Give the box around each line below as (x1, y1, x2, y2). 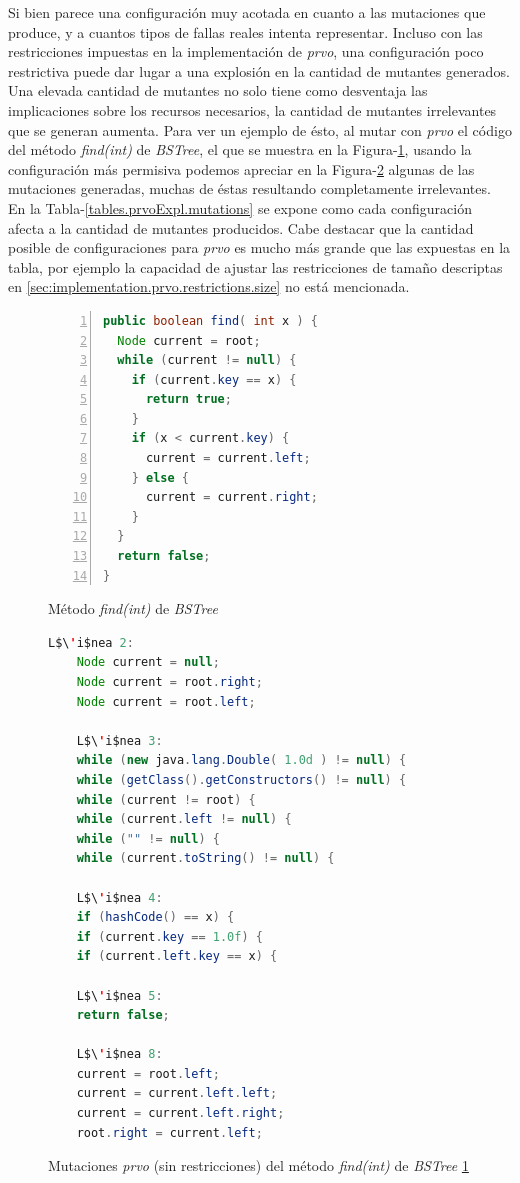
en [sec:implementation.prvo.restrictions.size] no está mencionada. (8, 276, 410, 297)
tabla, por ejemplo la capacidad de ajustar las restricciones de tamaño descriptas (8, 256, 503, 277)
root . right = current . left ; (76, 1125, 263, 1140)
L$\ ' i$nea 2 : (48, 635, 134, 650)
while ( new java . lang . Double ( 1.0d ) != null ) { (76, 753, 407, 768)
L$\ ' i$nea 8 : (76, 1047, 163, 1062)
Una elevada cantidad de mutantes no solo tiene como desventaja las (8, 80, 428, 101)
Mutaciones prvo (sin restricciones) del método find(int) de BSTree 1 (48, 1155, 469, 1176)
